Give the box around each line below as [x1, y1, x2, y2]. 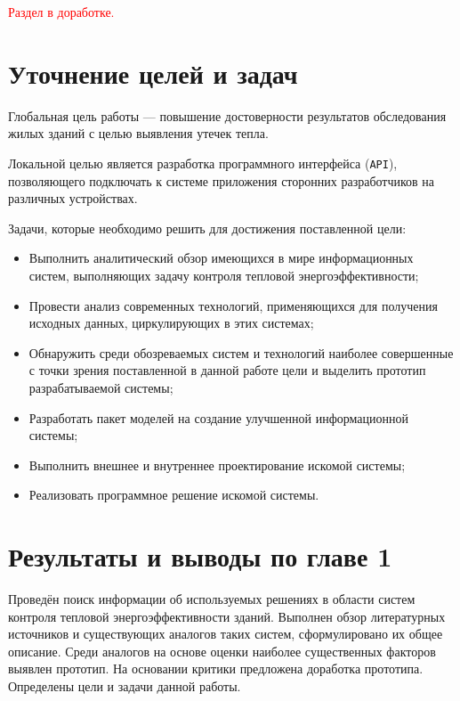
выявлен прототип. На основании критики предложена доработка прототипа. [8, 659, 424, 678]
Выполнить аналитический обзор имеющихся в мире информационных [28, 249, 414, 267]
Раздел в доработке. [8, 3, 115, 20]
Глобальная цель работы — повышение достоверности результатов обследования [8, 106, 447, 125]
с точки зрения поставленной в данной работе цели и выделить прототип [28, 361, 426, 379]
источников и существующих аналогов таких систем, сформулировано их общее [8, 624, 443, 643]
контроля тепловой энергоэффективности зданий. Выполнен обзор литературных [8, 607, 446, 625]
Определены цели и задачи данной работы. [8, 676, 241, 695]
